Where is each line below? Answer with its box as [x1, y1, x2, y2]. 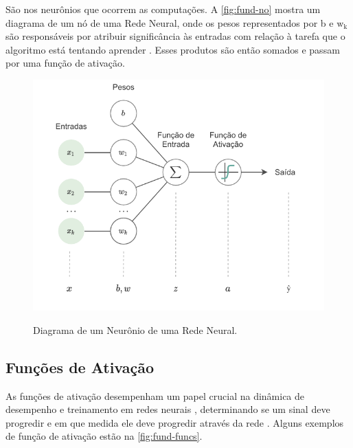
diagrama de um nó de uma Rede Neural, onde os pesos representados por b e [5, 15, 334, 30]
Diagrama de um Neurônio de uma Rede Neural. [33, 322, 238, 337]
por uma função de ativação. [5, 56, 125, 70]
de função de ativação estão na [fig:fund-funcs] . [5, 429, 203, 443]
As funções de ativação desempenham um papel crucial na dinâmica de [5, 388, 305, 403]
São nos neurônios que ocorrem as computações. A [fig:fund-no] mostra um [5, 2, 321, 16]
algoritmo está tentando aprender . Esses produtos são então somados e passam [5, 42, 340, 56]
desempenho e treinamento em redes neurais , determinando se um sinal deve [5, 402, 330, 416]
